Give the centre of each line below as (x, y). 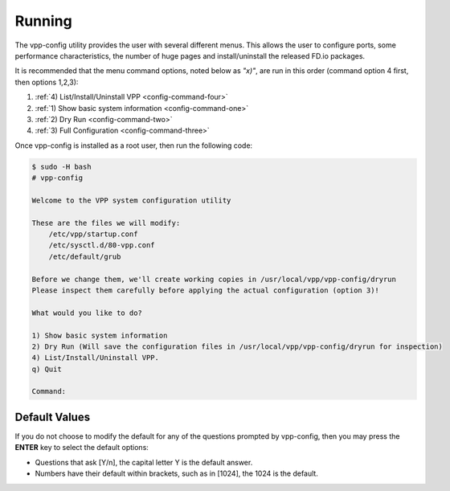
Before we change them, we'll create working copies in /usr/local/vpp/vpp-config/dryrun (214, 279)
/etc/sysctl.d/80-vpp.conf (102, 245)
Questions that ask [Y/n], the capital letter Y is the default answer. (144, 462)
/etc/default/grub (85, 256)
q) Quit (47, 369)
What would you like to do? (87, 313)
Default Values (53, 417)
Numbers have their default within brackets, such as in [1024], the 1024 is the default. (177, 473)
